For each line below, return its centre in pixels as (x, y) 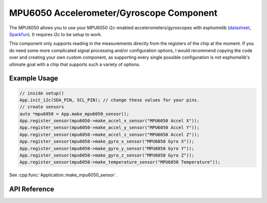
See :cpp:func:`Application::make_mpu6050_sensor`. (63, 175)
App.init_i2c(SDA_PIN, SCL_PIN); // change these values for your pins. (110, 100)
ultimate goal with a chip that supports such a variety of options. (75, 64)
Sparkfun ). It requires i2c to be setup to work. (56, 34)
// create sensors (42, 107)
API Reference (32, 189)
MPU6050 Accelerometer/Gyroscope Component (113, 13)
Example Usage (34, 78)
